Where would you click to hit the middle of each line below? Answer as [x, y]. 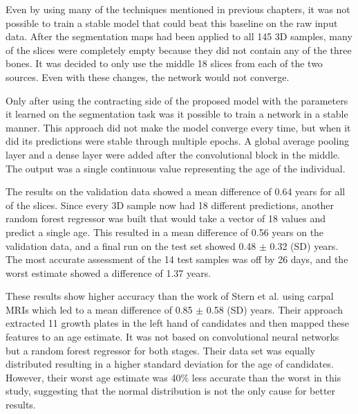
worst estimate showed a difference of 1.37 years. [109, 272]
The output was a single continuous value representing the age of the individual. [176, 168]
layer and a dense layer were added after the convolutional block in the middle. [173, 154]
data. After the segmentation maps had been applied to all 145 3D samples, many [179, 36]
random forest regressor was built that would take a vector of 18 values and [166, 218]
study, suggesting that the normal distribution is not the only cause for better [171, 391]
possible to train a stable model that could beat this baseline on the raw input [172, 22]
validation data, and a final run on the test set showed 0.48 [131, 245]
